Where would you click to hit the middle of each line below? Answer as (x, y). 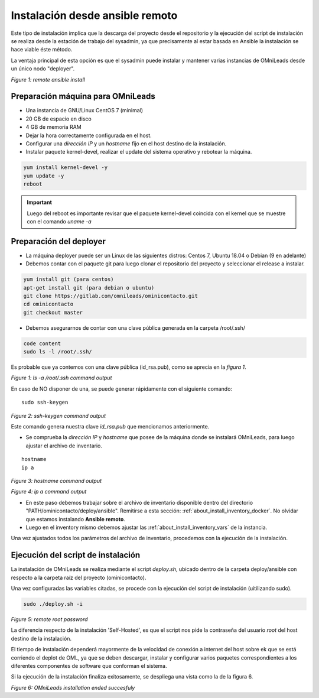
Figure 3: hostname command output (56, 481)
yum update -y (44, 176)
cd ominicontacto (48, 304)
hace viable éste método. (42, 50)
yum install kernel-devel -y (66, 168)
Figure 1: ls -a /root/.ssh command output (61, 378)
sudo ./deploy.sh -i (53, 604)
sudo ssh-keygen (45, 402)
